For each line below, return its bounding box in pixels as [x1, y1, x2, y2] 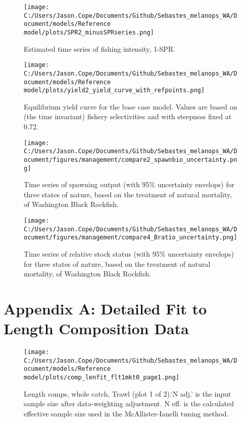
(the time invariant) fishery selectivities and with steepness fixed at [24, 111, 232, 122]
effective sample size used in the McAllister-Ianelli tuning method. [24, 408, 229, 418]
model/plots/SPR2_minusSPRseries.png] [24, 28, 154, 36]
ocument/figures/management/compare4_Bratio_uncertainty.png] [24, 234, 237, 241]
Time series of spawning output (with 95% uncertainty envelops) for [24, 179, 234, 190]
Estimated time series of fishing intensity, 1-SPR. [24, 43, 176, 54]
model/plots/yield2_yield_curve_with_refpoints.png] [24, 87, 205, 94]
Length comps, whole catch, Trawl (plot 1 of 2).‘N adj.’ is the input [24, 388, 231, 399]
